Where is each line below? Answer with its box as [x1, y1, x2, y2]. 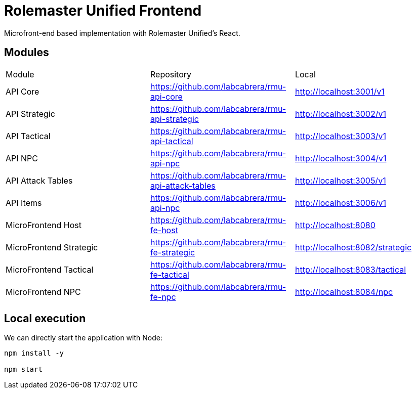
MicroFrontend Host [6, 220, 81, 230]
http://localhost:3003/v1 [295, 130, 387, 141]
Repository [150, 69, 192, 79]
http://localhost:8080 [295, 220, 376, 230]
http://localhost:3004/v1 [295, 153, 387, 163]
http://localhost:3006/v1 [295, 197, 387, 208]
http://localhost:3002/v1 [295, 108, 386, 119]
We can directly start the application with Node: [4, 333, 162, 342]
